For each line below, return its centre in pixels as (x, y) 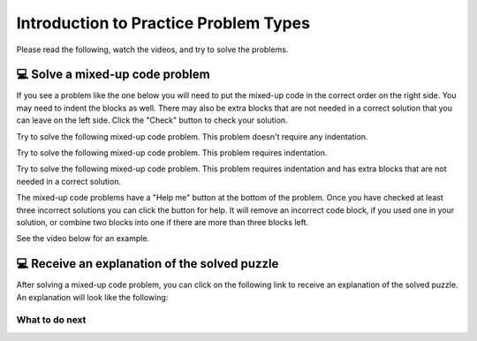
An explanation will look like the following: (92, 297)
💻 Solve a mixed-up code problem (114, 75)
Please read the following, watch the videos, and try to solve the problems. (152, 49)
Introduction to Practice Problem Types (163, 23)
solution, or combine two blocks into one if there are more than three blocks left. (163, 222)
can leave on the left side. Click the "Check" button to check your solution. (152, 120)
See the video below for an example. (83, 239)
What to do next (51, 320)
